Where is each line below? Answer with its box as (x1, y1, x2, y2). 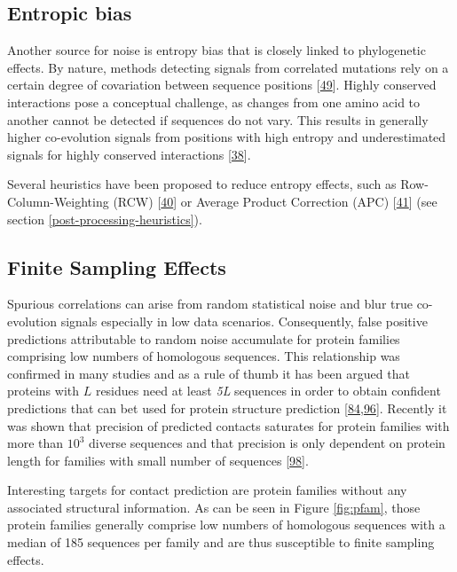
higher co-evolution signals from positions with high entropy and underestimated (7, 128, 446, 146)
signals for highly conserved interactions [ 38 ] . (7, 145, 251, 163)
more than (7, 434, 64, 452)
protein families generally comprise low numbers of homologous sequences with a (7, 515, 445, 534)
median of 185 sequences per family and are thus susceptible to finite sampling (7, 533, 435, 552)
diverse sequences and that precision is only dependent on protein (89, 434, 445, 452)
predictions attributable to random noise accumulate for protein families (7, 329, 400, 348)
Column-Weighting (7, 192, 109, 210)
